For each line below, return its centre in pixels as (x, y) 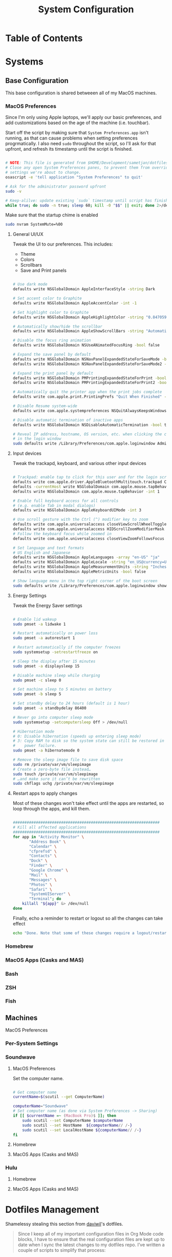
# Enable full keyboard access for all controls (66, 501)
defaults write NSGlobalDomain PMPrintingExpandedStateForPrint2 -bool (91, 383)
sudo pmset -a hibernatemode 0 (46, 751)
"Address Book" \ (47, 842)
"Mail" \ (38, 875)
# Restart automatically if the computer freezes (67, 647)
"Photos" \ (40, 885)
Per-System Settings (32, 1043)
